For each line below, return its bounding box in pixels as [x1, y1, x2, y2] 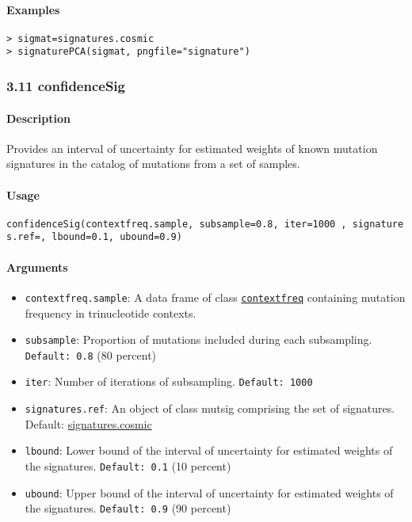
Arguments [6, 258, 68, 275]
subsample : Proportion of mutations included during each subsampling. [25, 331, 372, 348]
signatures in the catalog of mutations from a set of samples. [6, 155, 300, 172]
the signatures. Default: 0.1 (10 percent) [25, 457, 231, 474]
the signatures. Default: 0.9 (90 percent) [25, 500, 231, 516]
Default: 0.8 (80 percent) [25, 346, 157, 363]
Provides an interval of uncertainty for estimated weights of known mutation [6, 139, 378, 156]
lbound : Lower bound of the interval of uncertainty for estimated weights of [25, 442, 393, 459]
